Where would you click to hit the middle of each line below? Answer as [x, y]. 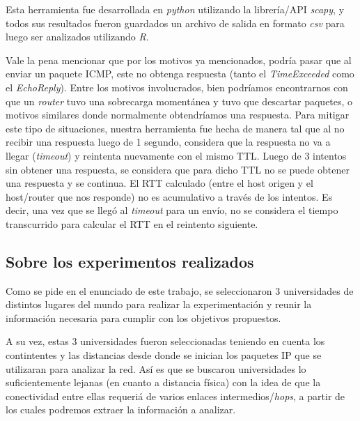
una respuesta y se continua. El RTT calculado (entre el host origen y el [159, 183]
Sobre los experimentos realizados [130, 261]
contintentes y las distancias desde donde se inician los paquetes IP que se [164, 355]
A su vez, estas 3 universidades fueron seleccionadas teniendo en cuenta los [165, 341]
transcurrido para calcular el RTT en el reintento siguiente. [132, 223]
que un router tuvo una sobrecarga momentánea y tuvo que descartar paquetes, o [179, 101]
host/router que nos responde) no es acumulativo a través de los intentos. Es [169, 196]
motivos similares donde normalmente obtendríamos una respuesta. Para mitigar [178, 115]
